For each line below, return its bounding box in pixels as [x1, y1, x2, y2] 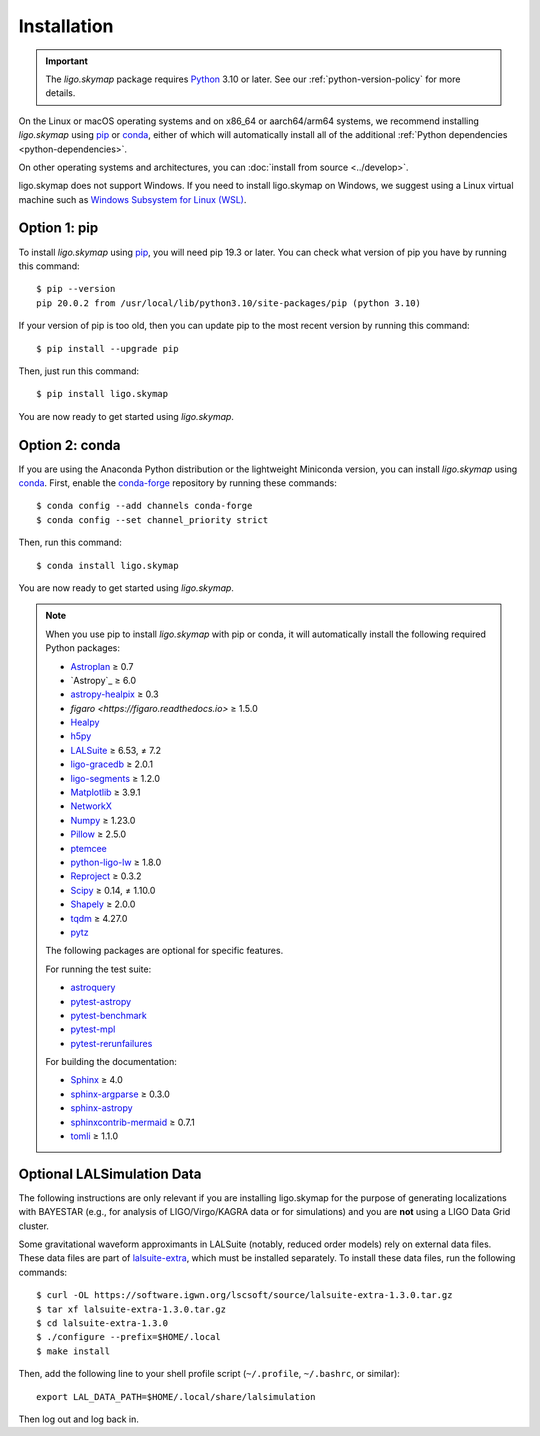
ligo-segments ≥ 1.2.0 [70, 772, 160, 784]
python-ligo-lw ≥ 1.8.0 [70, 856, 162, 868]
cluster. [18, 1220, 50, 1232]
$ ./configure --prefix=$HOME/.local [36, 1331, 222, 1343]
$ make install [36, 1345, 111, 1357]
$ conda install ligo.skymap [36, 560, 179, 571]
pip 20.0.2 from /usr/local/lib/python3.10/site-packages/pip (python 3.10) [36, 297, 422, 309]
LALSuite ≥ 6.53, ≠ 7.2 [70, 744, 162, 756]
